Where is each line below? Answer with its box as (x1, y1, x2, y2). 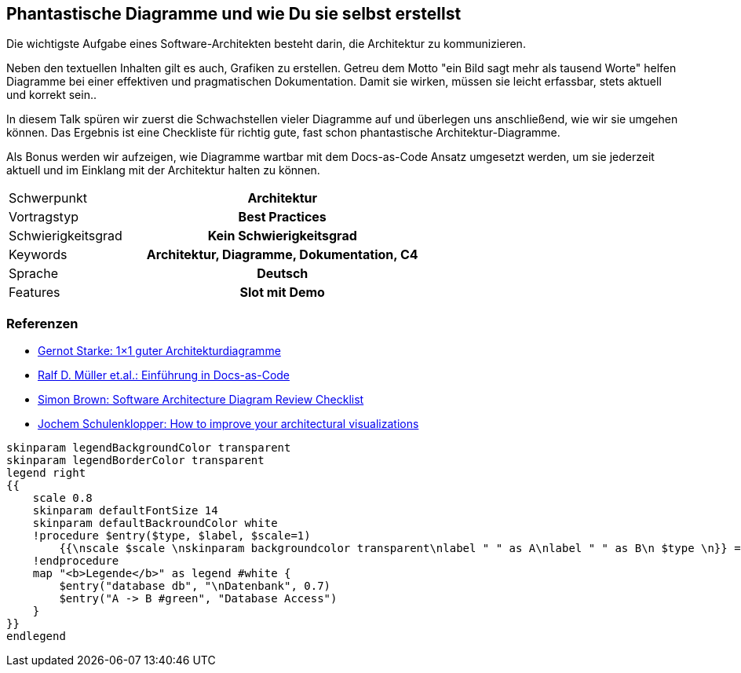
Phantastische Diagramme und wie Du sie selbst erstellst (6, 4, 462, 24)
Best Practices (238, 209, 327, 225)
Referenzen (6, 315, 78, 331)
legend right (6, 466, 86, 480)
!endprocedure (32, 554, 119, 568)
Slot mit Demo (239, 284, 325, 301)
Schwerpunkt (9, 190, 87, 207)
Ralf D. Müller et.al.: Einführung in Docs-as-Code (38, 368, 290, 382)
